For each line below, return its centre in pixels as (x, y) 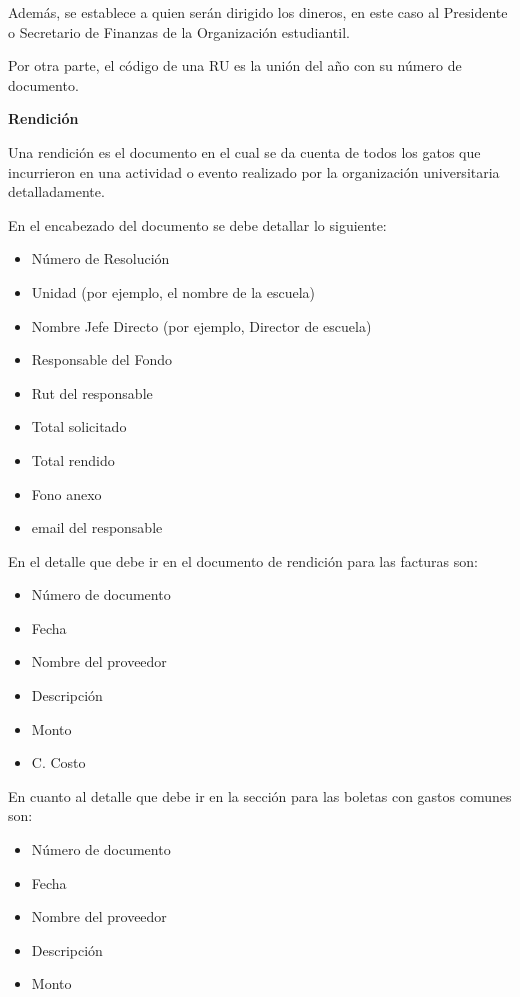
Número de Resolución (100, 258)
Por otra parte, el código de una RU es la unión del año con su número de (235, 65)
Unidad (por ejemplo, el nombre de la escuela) (173, 291)
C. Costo (58, 762)
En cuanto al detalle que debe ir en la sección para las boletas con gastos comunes (260, 795)
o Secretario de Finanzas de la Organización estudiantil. (179, 31)
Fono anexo (66, 493)
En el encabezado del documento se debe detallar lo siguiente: (197, 224)
